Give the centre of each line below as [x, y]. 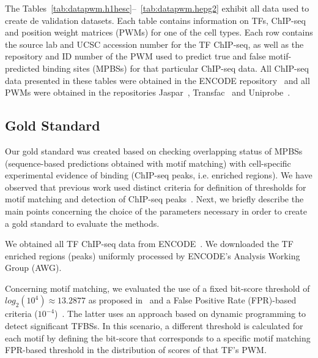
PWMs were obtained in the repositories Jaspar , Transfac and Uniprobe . [148, 92]
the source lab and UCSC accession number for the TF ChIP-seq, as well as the [154, 44]
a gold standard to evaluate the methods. [82, 223]
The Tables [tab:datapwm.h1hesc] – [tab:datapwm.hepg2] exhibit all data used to [157, 8]
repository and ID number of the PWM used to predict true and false [135, 56]
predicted [22, 68]
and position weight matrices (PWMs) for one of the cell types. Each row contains [159, 32]
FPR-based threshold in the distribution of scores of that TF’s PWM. [136, 350]
